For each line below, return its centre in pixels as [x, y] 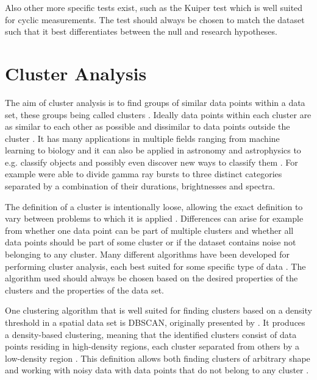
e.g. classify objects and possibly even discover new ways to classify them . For [151, 162]
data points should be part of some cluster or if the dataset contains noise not [151, 242]
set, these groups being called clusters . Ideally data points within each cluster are [158, 114]
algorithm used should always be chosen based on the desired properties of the [151, 278]
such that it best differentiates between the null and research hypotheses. [141, 31]
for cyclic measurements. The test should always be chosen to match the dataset [155, 19]
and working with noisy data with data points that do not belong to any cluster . [157, 370]
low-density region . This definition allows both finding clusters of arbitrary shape [158, 358]
